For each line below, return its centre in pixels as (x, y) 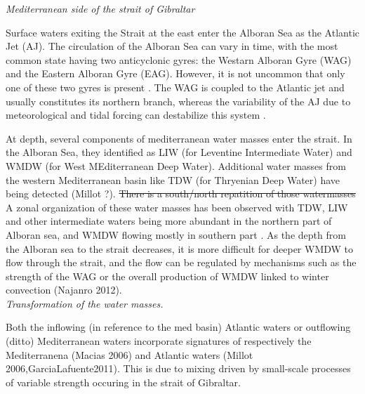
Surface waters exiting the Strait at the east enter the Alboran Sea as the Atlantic (183, 32)
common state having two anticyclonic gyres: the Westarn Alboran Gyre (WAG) (179, 59)
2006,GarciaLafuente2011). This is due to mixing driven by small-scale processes (178, 368)
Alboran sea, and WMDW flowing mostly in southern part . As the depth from (176, 234)
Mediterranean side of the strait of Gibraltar (100, 8)
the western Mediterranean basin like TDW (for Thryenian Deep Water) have (173, 179)
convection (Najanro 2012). (64, 290)
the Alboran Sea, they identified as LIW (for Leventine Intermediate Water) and (179, 152)
